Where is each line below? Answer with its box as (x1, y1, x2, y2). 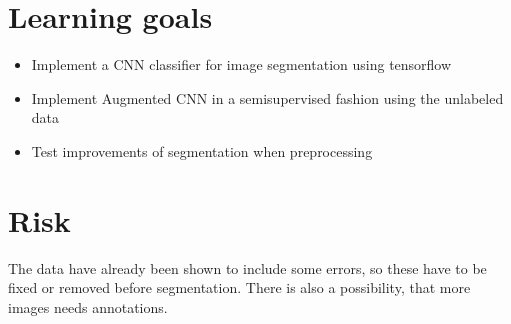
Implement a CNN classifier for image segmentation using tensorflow (31, 54, 452, 75)
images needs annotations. (8, 296, 168, 317)
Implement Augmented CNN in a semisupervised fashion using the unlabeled (31, 87, 504, 108)
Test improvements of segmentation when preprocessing (31, 140, 373, 161)
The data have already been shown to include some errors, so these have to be (8, 257, 487, 278)
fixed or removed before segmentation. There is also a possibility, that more (8, 277, 471, 298)
